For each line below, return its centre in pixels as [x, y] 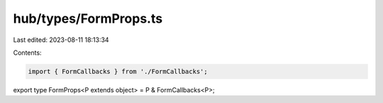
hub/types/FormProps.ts [88, 18]
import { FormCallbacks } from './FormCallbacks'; [118, 71]
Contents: [27, 53]
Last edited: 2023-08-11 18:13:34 [61, 40]
